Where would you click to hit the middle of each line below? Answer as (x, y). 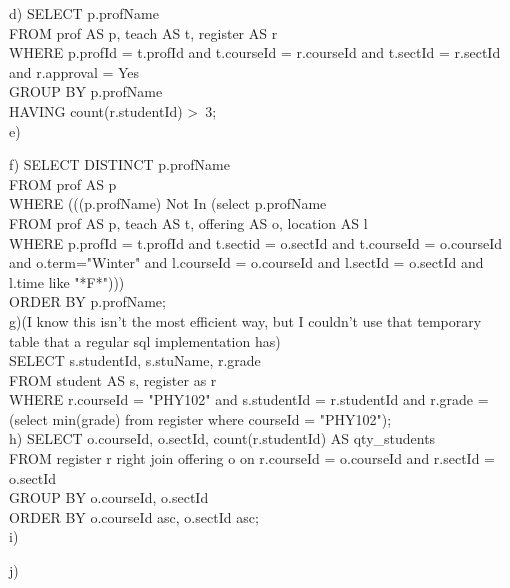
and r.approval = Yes (74, 71)
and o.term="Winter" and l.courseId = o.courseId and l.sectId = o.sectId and (246, 262)
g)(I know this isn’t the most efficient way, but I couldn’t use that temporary (245, 320)
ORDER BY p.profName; (87, 301)
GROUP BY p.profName (86, 91)
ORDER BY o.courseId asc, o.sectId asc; (134, 516)
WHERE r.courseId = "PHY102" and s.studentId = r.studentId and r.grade (241, 399)
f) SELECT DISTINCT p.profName (119, 164)
